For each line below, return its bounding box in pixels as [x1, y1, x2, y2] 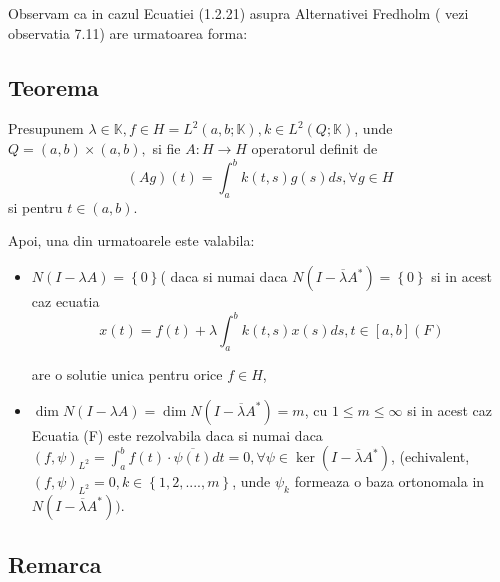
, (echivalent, [390, 446, 470, 467]
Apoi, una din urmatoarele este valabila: [8, 230, 255, 251]
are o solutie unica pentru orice [31, 363, 223, 384]
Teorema [8, 71, 99, 102]
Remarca [8, 549, 102, 580]
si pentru [8, 196, 63, 217]
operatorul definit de [251, 137, 378, 158]
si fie [152, 137, 181, 158]
